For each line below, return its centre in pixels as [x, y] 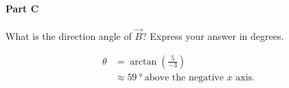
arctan [143, 62]
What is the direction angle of [69, 36]
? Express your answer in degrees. [213, 36]
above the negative [184, 77]
